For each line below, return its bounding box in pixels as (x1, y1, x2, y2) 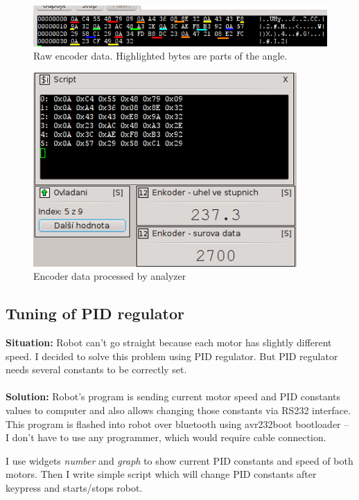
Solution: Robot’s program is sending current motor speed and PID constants (6, 389, 341, 404)
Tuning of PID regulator (6, 303, 184, 324)
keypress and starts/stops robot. (6, 481, 143, 495)
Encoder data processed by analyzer (33, 269, 186, 283)
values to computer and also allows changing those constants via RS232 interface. (6, 403, 351, 418)
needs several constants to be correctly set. (6, 362, 187, 377)
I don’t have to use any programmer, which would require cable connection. (6, 430, 326, 445)
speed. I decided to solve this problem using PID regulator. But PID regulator (6, 348, 338, 363)
